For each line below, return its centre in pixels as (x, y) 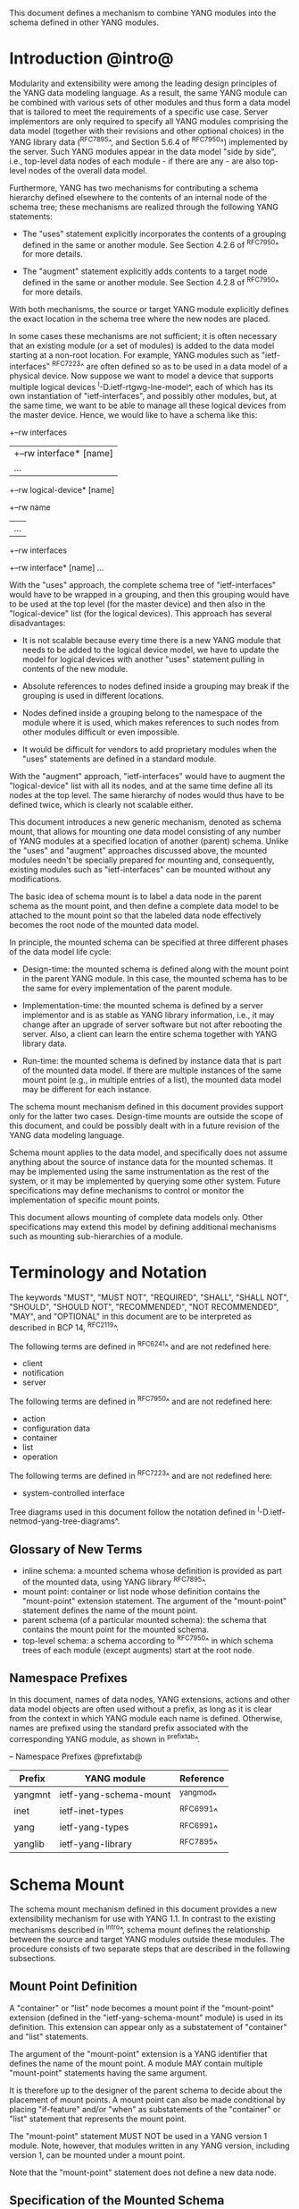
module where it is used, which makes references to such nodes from (150, 723)
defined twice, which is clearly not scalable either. (101, 805)
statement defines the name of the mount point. (110, 1610)
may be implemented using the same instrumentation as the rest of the (139, 1172)
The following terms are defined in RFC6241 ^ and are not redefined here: (141, 1346)
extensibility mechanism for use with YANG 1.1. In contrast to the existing (142, 1919)
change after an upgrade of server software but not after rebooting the (152, 1024)
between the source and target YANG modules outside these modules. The (147, 1939)
